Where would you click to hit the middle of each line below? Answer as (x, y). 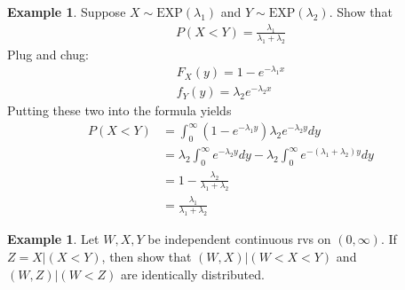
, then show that (147, 256)
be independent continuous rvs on (239, 239)
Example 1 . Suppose (67, 12)
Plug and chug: (48, 54)
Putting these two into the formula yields (119, 110)
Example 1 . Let (53, 239)
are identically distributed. (192, 274)
